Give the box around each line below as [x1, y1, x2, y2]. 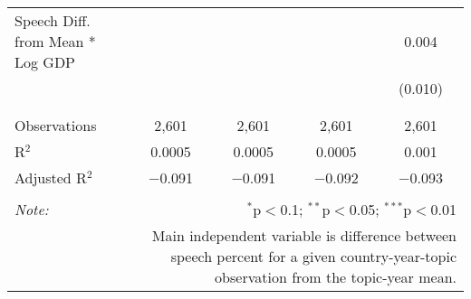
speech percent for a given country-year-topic [170, 246, 457, 266]
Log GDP [14, 51, 76, 72]
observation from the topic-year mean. [215, 266, 457, 287]
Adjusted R [14, 167, 87, 188]
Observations [14, 115, 97, 135]
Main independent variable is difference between [151, 225, 457, 246]
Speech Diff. [14, 10, 91, 31]
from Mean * [14, 31, 96, 51]
